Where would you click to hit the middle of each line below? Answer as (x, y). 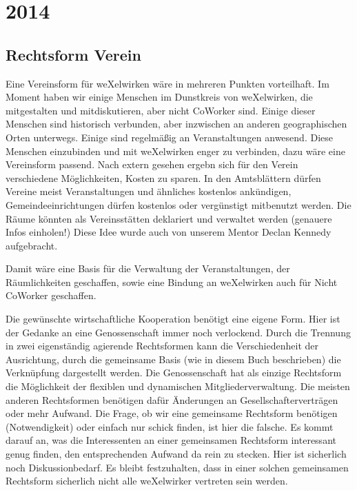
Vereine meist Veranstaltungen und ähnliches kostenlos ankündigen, (149, 191)
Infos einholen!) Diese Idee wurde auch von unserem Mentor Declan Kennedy (169, 232)
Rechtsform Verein (73, 54)
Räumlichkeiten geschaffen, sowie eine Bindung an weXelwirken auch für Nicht (172, 282)
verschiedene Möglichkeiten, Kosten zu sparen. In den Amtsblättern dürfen (163, 177)
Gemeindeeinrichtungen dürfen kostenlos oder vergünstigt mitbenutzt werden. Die (178, 204)
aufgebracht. (32, 245)
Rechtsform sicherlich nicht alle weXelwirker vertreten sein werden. (147, 481)
